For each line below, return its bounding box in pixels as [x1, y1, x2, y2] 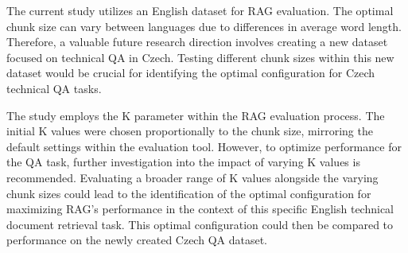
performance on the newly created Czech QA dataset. [6, 232, 268, 248]
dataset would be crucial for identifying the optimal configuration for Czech [6, 64, 375, 81]
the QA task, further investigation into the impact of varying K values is [6, 154, 360, 170]
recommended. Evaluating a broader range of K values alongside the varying [6, 169, 379, 185]
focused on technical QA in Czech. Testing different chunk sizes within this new [6, 49, 394, 65]
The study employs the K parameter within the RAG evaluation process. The [6, 107, 385, 123]
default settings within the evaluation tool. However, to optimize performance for [6, 138, 402, 154]
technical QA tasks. [6, 80, 102, 96]
